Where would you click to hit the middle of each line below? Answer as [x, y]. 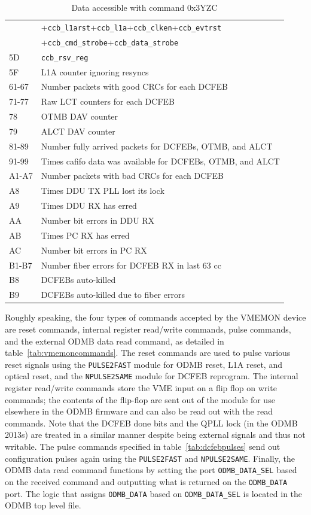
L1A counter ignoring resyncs [95, 71]
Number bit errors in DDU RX [98, 220]
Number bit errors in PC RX [94, 250]
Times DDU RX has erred [89, 205]
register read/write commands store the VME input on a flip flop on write [141, 388]
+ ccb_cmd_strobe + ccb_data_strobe [110, 42]
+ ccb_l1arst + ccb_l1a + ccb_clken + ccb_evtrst [131, 27]
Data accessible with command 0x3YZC [144, 7]
